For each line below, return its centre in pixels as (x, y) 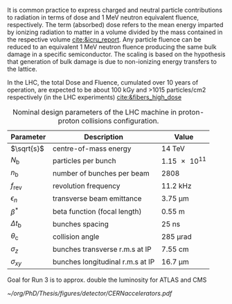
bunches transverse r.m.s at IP (102, 249)
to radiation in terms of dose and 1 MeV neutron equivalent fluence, (103, 17)
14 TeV (173, 149)
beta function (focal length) (97, 211)
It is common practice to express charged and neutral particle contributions (115, 10)
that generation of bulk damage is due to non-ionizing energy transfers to (112, 61)
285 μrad (177, 237)
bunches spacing (80, 223)
